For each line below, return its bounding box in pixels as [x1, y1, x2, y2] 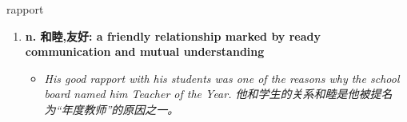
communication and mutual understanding [25, 43, 265, 60]
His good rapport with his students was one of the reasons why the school [44, 69, 400, 86]
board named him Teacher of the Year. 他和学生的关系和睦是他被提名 [44, 85, 393, 102]
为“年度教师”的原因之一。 [44, 100, 179, 117]
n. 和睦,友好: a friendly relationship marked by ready [25, 27, 321, 44]
